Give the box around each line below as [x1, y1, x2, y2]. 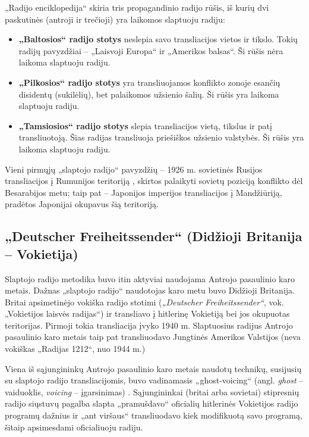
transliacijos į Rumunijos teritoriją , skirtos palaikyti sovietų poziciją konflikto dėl [5, 174, 303, 187]
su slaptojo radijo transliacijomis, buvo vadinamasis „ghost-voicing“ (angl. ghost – [5, 374, 304, 386]
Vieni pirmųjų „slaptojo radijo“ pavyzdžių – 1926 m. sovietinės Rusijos [5, 163, 263, 175]
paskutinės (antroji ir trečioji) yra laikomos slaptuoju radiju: [5, 13, 225, 25]
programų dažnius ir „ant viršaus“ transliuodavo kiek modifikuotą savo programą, [5, 409, 302, 422]
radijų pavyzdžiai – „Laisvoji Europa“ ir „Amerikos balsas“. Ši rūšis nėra [18, 44, 283, 57]
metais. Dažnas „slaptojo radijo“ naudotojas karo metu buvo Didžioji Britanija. [5, 284, 295, 296]
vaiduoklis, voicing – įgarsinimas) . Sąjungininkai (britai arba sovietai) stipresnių [5, 385, 299, 398]
